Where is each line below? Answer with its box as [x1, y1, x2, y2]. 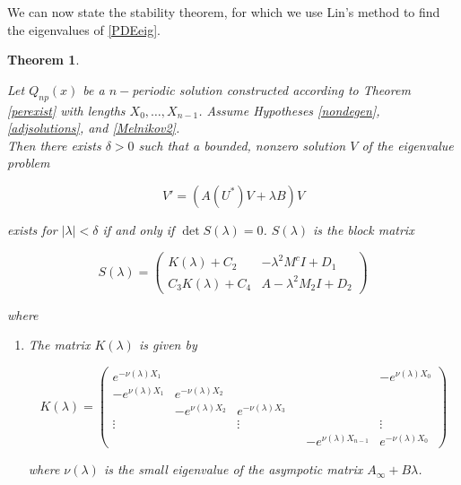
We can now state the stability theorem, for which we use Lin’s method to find [7, 3, 440, 21]
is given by [138, 335, 197, 354]
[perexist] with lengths [7, 100, 126, 119]
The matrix [28, 335, 91, 354]
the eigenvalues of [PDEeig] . [7, 20, 161, 39]
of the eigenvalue [361, 135, 454, 154]
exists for [7, 220, 57, 238]
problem [7, 153, 50, 172]
